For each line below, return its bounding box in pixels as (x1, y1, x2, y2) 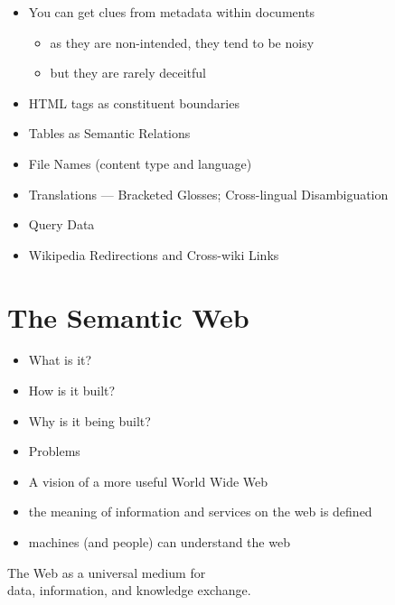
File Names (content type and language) (28, 154, 252, 172)
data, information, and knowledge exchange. (7, 581, 251, 600)
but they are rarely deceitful (50, 63, 207, 82)
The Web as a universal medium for (7, 563, 206, 582)
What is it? (28, 350, 92, 369)
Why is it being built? (28, 411, 151, 430)
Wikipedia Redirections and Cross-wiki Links (28, 245, 279, 264)
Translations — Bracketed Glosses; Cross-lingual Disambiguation (28, 184, 389, 203)
